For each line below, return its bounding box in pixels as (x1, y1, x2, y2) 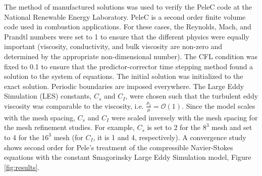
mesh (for (54, 131, 83, 142)
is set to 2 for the (147, 122, 201, 133)
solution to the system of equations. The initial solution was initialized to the (4, 71, 243, 81)
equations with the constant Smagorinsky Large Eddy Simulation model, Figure (4, 152, 251, 162)
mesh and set (212, 122, 252, 133)
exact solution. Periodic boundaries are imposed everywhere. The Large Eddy (4, 80, 244, 91)
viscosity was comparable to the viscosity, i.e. (4, 100, 144, 111)
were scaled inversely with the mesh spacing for (111, 112, 258, 122)
